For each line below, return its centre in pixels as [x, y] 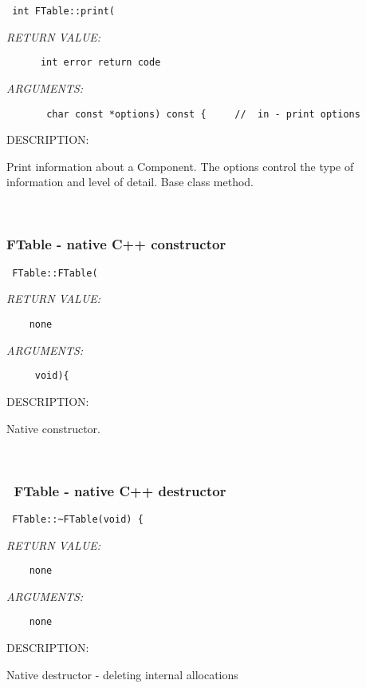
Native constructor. [53, 428]
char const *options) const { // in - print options [203, 114]
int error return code [100, 63]
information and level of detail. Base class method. [130, 182]
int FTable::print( [64, 11]
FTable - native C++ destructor [120, 490]
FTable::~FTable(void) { [78, 519]
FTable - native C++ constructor [116, 244]
